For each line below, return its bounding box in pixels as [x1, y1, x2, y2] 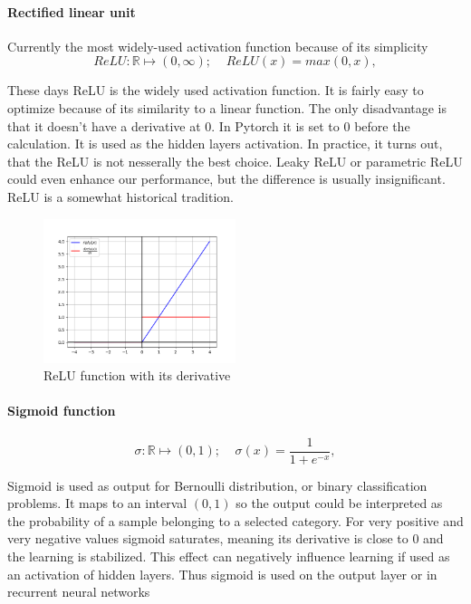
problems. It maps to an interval [7, 494, 187, 513]
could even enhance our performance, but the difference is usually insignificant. [7, 169, 446, 188]
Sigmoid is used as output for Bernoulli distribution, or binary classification [7, 475, 428, 494]
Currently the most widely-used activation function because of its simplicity [7, 36, 428, 55]
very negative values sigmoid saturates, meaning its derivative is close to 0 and [7, 529, 444, 548]
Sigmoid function [7, 401, 116, 420]
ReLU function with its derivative [43, 366, 231, 385]
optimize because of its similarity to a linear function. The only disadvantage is [7, 98, 447, 117]
